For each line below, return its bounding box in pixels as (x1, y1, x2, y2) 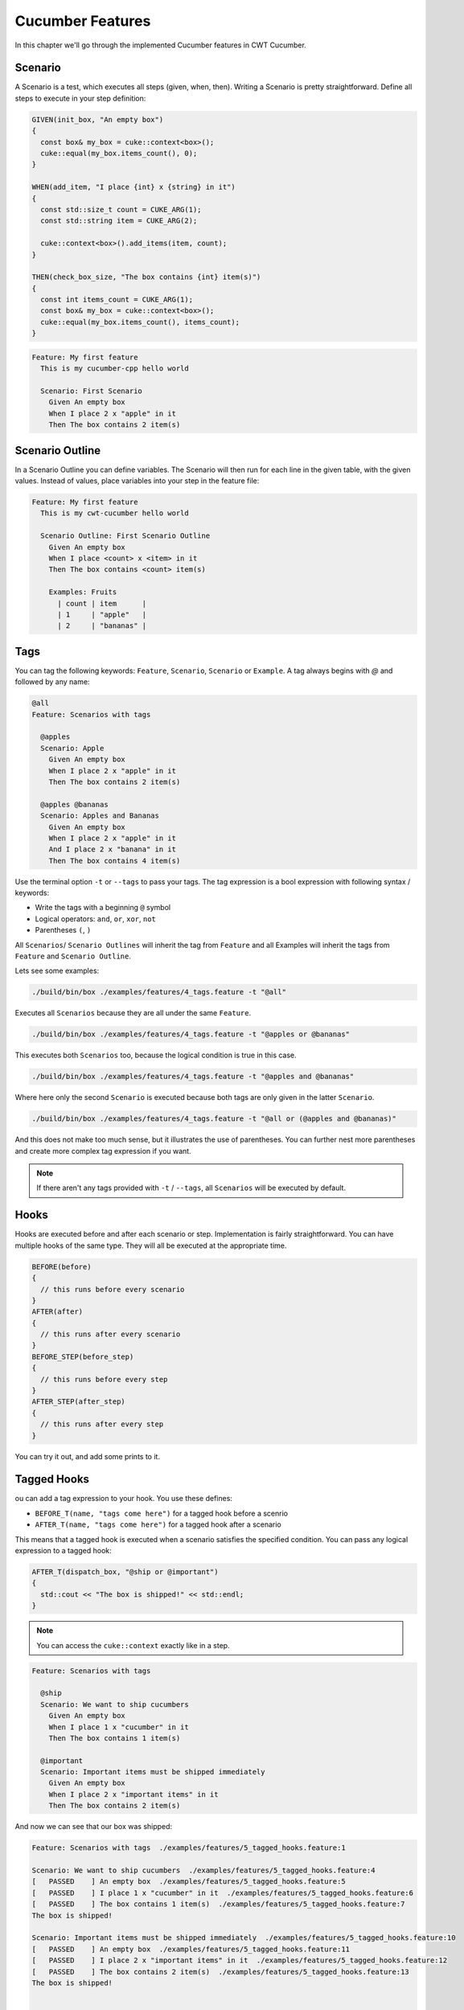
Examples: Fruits (48, 588, 117, 597)
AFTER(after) (31, 1307, 84, 1316)
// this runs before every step (40, 1375, 168, 1384)
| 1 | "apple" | (57, 609, 147, 619)
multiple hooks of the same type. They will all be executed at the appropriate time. (14, 1241, 287, 1250)
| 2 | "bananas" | (57, 621, 147, 630)
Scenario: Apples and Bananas (40, 811, 160, 820)
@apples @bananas (40, 800, 109, 809)
